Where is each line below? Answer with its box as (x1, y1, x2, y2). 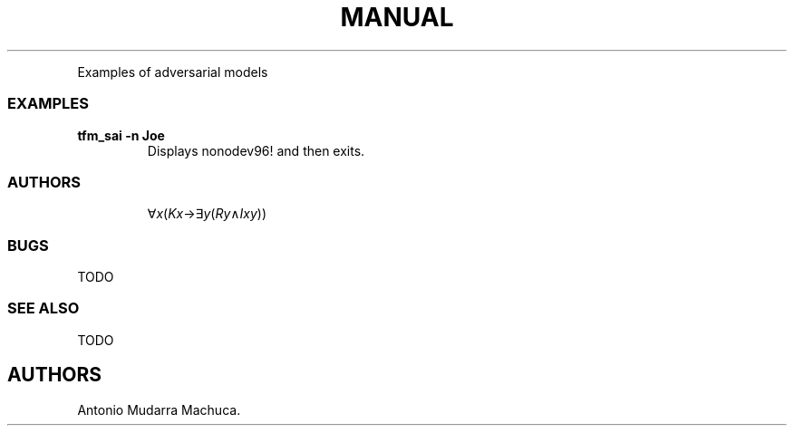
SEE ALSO (7, 299, 80, 318)
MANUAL (340, 2, 454, 33)
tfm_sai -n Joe (77, 127, 165, 143)
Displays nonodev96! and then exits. (147, 142, 365, 159)
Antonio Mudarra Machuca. (77, 401, 241, 418)
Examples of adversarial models (77, 63, 268, 80)
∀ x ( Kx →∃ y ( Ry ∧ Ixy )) (147, 206, 267, 222)
